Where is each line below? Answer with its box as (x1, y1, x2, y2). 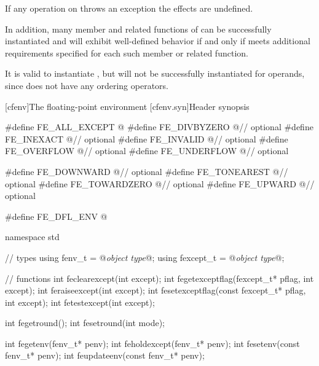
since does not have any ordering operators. (5, 79, 168, 91)
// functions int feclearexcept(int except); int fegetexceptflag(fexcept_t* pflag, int (5, 271, 314, 284)
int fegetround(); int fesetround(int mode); (5, 316, 165, 329)
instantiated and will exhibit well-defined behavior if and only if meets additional (5, 34, 310, 47)
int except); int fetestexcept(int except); (5, 295, 155, 308)
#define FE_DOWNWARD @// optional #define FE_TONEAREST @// (5, 165, 288, 177)
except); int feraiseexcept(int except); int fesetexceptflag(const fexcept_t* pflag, (5, 284, 306, 297)
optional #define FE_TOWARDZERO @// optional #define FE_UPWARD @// (5, 177, 315, 190)
